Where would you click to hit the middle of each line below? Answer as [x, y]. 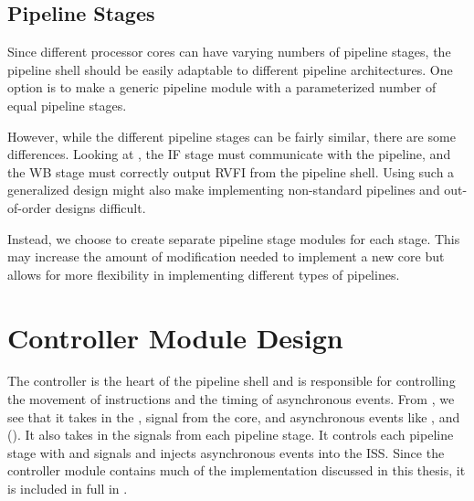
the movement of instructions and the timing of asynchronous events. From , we [231, 399]
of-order [29, 207]
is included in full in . [68, 489]
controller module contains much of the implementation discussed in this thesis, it [237, 470]
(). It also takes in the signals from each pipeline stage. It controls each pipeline [231, 435]
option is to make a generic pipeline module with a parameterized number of [222, 87]
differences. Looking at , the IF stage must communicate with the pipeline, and [229, 154]
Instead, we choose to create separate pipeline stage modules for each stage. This [234, 238]
